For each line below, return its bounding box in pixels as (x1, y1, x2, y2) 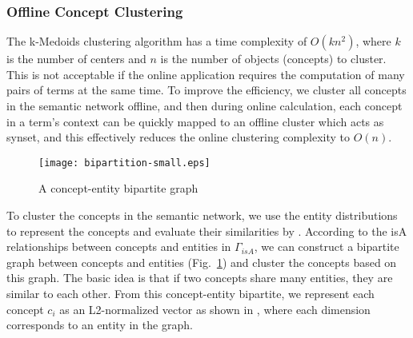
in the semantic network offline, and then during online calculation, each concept (6, 97, 403, 113)
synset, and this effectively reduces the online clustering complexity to (6, 129, 350, 145)
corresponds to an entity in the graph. (6, 316, 193, 333)
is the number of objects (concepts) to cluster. (160, 50, 387, 67)
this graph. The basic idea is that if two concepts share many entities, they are (6, 269, 393, 286)
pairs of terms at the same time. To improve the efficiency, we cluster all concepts (6, 82, 407, 98)
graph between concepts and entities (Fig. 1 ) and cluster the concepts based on (6, 253, 397, 270)
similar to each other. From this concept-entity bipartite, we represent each (6, 285, 375, 301)
